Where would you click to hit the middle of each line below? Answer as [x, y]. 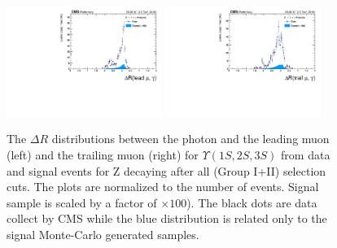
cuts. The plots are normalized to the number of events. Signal [163, 187]
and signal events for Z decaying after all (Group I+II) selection [166, 170]
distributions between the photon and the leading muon [190, 139]
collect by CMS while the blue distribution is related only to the [167, 218]
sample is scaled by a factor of [82, 202]
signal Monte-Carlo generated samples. [103, 234]
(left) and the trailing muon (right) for [103, 155]
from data [306, 155]
